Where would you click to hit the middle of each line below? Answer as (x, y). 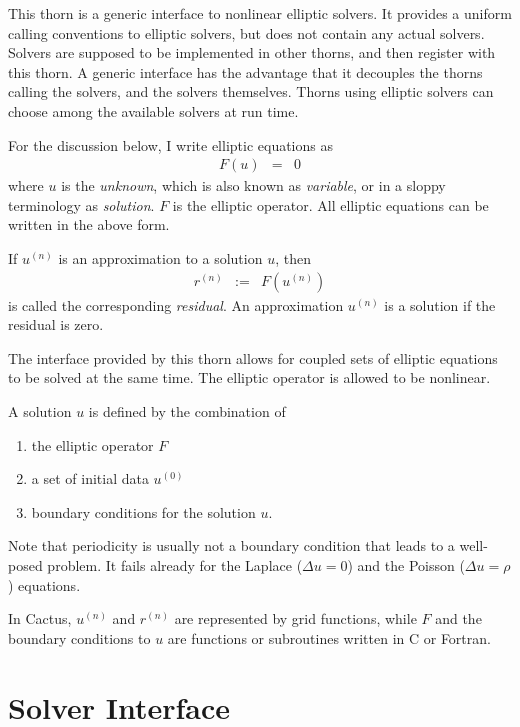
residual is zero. (56, 324)
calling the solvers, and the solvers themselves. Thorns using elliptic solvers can (251, 91)
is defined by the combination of (187, 410)
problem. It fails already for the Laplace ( (175, 564)
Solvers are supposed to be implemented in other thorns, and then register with (252, 52)
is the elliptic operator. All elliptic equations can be (330, 204)
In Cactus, (40, 618)
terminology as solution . (81, 204)
